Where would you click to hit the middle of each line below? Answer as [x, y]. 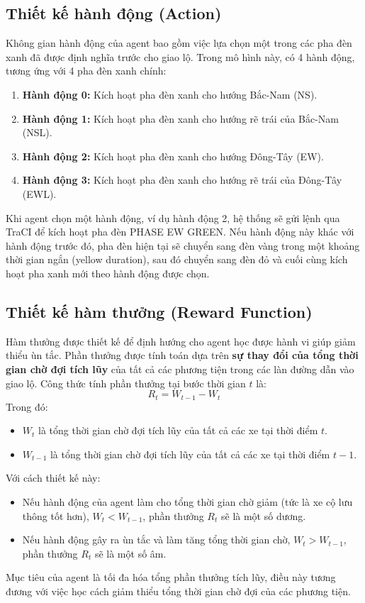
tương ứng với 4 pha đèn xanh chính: [86, 71]
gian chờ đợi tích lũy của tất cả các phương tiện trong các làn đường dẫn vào [180, 369]
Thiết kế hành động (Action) [114, 13]
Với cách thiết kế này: [53, 478]
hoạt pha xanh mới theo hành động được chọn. [108, 273]
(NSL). [37, 132]
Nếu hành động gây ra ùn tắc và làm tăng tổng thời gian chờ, [156, 540]
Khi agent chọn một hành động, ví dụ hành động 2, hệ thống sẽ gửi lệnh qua [173, 217]
